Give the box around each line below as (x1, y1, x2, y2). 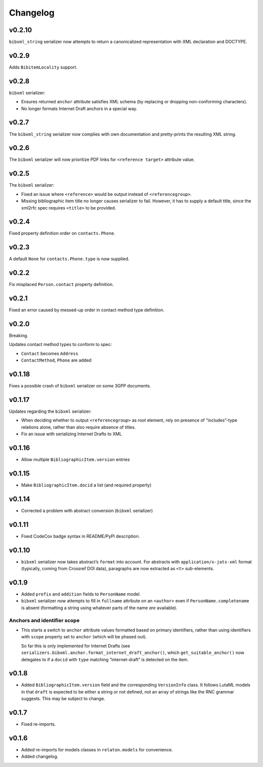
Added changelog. (21, 753, 58, 760)
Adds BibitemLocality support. (9, 64, 77, 70)
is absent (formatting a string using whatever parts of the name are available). (21, 605, 178, 611)
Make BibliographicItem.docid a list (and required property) (21, 482, 152, 488)
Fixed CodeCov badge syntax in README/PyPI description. (21, 533, 140, 539)
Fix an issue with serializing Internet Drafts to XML (21, 431, 122, 437)
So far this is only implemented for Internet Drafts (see (21, 643, 131, 649)
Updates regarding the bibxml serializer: (9, 408, 92, 414)
